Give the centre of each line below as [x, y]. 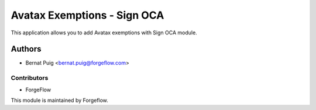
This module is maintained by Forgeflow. [59, 100]
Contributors [30, 78]
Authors [26, 49]
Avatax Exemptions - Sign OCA [87, 15]
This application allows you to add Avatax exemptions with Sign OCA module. [104, 33]
